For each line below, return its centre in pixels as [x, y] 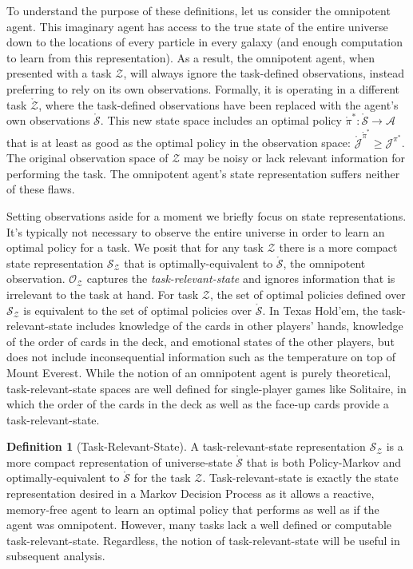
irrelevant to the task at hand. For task [103, 294]
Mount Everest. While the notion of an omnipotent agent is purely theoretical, [199, 372]
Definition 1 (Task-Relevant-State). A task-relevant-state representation [186, 446]
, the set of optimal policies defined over [308, 294]
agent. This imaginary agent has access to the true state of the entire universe [197, 26]
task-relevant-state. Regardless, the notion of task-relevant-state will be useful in [203, 540]
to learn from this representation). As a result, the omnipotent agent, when [191, 57]
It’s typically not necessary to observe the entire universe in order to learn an [196, 231]
